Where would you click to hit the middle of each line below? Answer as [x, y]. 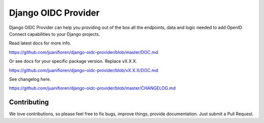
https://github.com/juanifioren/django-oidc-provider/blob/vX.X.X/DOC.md [84, 70]
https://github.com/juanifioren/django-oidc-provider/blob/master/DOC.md [84, 52]
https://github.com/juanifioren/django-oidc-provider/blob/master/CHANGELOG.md [92, 88]
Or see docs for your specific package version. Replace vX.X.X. [73, 61]
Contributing [29, 102]
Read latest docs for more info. [40, 43]
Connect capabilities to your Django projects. [55, 34]
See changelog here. [30, 79]
